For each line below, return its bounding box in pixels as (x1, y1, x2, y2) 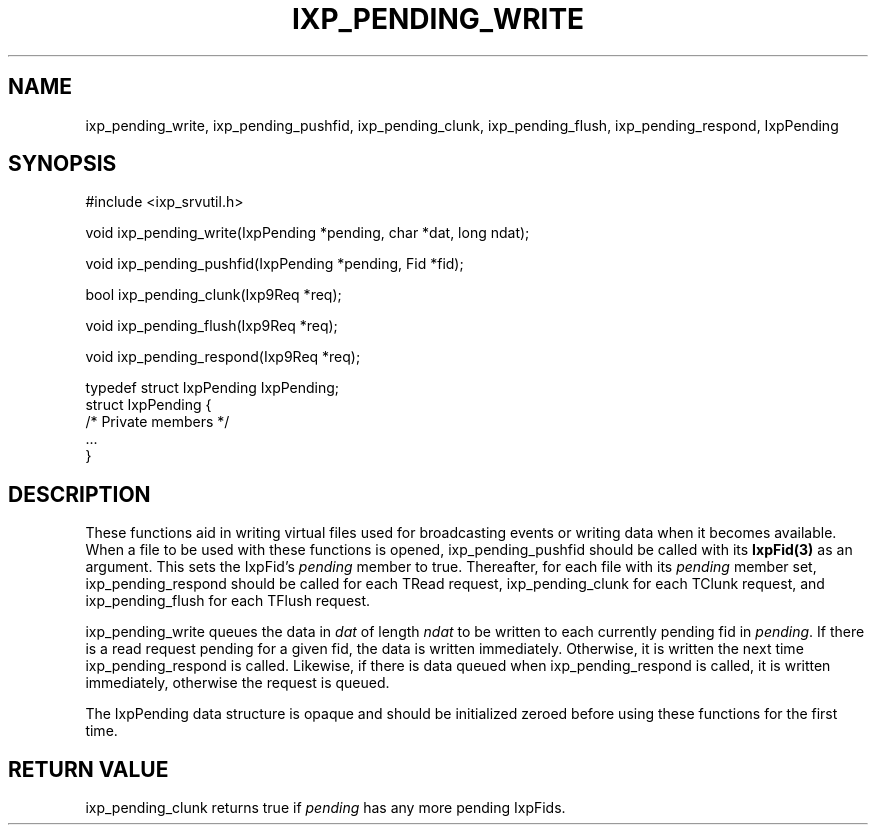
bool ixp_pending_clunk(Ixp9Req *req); (85, 286, 342, 304)
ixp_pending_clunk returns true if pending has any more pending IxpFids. (85, 799, 566, 817)
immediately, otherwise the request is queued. (85, 674, 390, 692)
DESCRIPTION (8, 481, 151, 507)
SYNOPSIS (8, 151, 117, 177)
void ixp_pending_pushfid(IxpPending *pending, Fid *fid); (85, 255, 464, 273)
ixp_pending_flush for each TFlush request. (85, 592, 371, 610)
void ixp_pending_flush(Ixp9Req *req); (85, 317, 338, 335)
